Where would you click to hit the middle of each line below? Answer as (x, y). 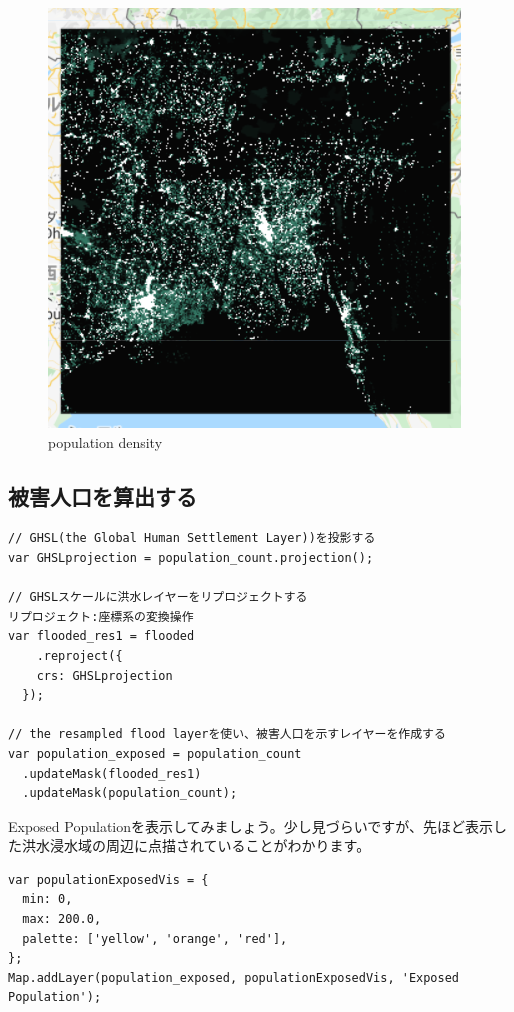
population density (105, 441)
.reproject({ (79, 655)
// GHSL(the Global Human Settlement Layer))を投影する (192, 538)
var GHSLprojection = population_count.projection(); (191, 557)
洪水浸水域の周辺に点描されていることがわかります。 (196, 845)
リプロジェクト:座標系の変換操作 (101, 616)
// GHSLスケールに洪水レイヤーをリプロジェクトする (158, 597)
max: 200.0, (62, 919)
